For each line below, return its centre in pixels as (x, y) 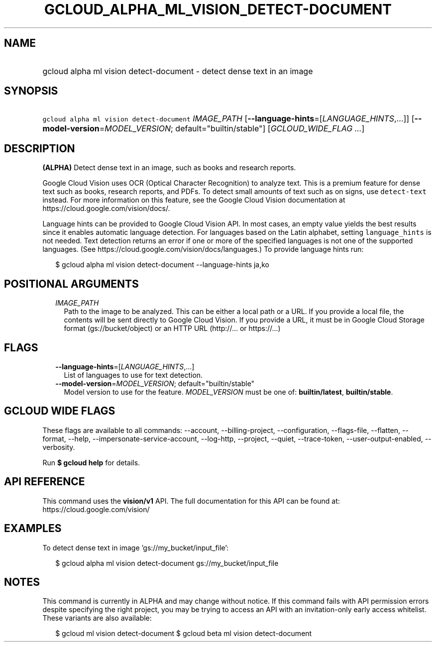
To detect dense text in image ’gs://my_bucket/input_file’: (136, 547)
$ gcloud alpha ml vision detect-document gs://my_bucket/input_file (167, 563)
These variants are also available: (97, 618)
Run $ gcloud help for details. (91, 462)
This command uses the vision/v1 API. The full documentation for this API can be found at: (191, 501)
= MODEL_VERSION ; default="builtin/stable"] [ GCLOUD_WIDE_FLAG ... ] (232, 129)
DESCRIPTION (40, 148)
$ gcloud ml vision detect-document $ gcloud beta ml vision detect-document (184, 634)
